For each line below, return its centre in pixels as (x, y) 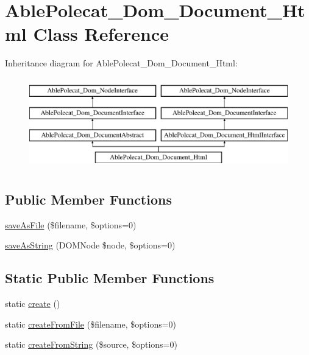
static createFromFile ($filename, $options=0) (91, 324)
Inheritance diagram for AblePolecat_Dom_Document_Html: (121, 63)
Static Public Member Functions (110, 278)
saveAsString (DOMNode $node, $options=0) (90, 245)
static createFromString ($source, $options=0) (91, 344)
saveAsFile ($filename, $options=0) (71, 224)
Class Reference (101, 34)
